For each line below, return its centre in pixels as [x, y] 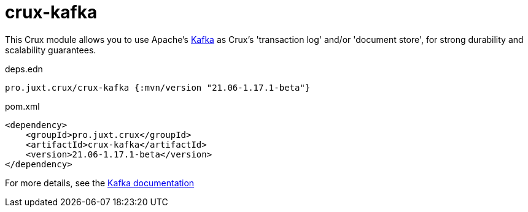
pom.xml [22, 106]
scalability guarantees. [51, 50]
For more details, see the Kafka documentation [100, 183]
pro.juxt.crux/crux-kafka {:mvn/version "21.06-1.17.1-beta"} [158, 87]
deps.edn [24, 69]
